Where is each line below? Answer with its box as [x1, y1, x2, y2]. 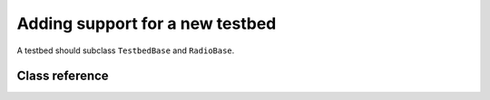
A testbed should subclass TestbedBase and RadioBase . [16, 45, 235, 56]
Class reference [16, 68, 109, 84]
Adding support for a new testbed [16, 14, 277, 33]
